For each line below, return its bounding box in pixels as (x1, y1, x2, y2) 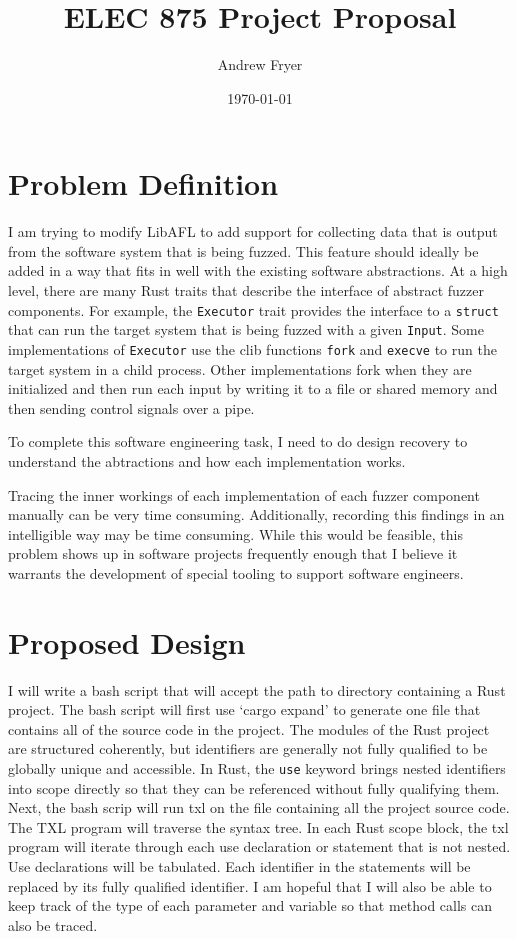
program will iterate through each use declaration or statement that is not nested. (8, 836, 511, 857)
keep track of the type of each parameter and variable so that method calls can (8, 895, 493, 916)
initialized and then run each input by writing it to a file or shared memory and (8, 378, 498, 399)
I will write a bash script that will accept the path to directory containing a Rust (8, 679, 506, 700)
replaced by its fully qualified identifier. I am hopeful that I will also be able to (8, 875, 492, 896)
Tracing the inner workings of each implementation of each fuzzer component (8, 484, 480, 505)
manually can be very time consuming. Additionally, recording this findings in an (8, 504, 505, 525)
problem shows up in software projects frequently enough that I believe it (8, 543, 458, 564)
